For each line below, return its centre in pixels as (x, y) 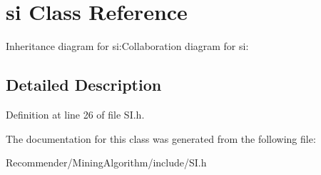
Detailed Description (84, 85)
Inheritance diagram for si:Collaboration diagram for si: (127, 46)
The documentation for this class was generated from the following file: (161, 138)
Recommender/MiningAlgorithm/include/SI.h (106, 162)
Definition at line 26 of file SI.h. (75, 114)
